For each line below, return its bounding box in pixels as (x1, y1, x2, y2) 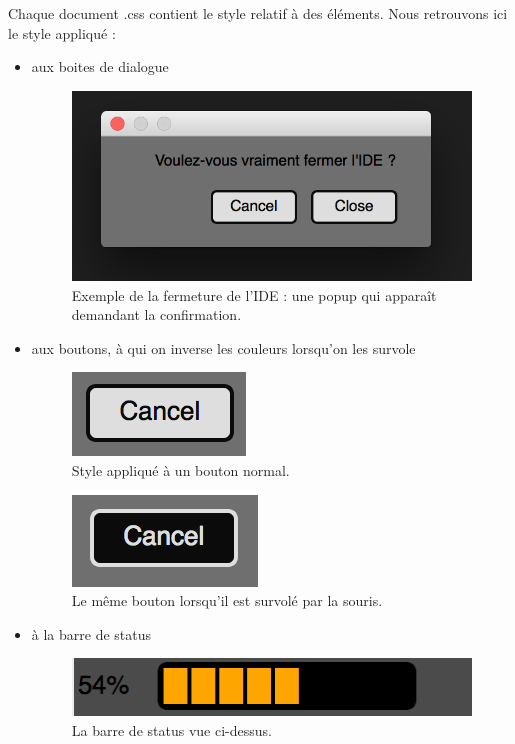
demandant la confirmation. (71, 304, 242, 325)
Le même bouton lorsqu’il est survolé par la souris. (71, 590, 383, 611)
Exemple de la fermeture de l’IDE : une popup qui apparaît (71, 284, 437, 305)
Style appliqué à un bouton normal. (71, 459, 290, 480)
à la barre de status (31, 623, 152, 644)
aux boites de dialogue (31, 56, 169, 77)
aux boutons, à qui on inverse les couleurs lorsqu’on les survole (31, 337, 416, 358)
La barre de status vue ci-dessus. (71, 719, 272, 740)
